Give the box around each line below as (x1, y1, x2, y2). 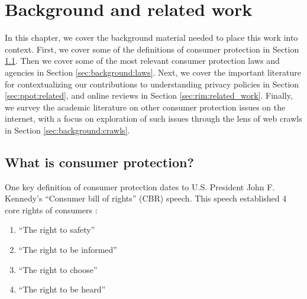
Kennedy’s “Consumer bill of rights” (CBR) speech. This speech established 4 (5, 192, 287, 204)
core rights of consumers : (5, 203, 98, 216)
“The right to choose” (18, 263, 98, 275)
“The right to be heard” (18, 283, 106, 295)
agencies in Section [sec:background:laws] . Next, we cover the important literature (5, 66, 301, 78)
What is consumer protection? (5, 152, 194, 171)
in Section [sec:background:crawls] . (5, 123, 130, 136)
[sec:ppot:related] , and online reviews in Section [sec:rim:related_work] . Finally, (5, 89, 293, 102)
